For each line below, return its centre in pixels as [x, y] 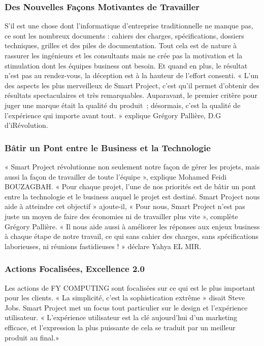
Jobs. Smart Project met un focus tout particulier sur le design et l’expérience [126, 307]
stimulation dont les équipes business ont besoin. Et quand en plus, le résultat [126, 65]
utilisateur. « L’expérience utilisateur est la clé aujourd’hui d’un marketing [121, 317]
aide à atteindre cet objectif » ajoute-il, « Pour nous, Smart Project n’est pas [125, 206]
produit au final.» [32, 337]
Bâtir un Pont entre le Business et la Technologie [108, 147]
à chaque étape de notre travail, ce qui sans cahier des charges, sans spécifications [132, 236]
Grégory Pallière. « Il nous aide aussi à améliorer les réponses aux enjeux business [132, 226]
